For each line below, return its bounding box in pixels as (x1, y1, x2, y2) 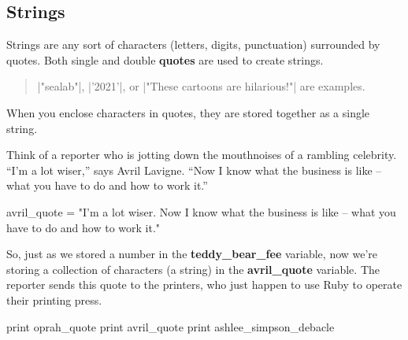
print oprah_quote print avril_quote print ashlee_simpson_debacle (6, 318, 335, 334)
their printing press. (6, 291, 102, 308)
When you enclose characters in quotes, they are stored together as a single (6, 104, 370, 120)
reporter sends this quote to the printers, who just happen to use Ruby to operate (6, 276, 402, 293)
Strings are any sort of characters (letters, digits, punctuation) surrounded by (6, 36, 380, 53)
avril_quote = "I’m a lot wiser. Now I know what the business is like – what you (6, 203, 396, 220)
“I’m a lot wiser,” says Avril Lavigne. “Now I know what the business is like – (6, 161, 382, 178)
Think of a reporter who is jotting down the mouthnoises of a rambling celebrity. (6, 146, 397, 163)
